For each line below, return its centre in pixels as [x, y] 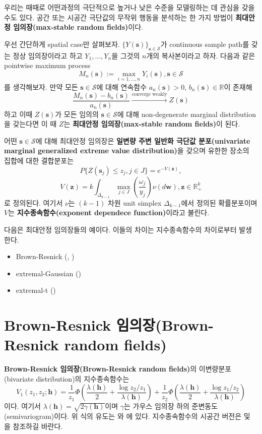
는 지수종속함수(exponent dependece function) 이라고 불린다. [109, 212]
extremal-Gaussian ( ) [48, 273]
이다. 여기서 [22, 406]
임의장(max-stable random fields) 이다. [78, 27]
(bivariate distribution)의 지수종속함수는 [67, 378]
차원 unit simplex [135, 202]
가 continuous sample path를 [205, 44]
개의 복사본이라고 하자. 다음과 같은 [201, 55]
